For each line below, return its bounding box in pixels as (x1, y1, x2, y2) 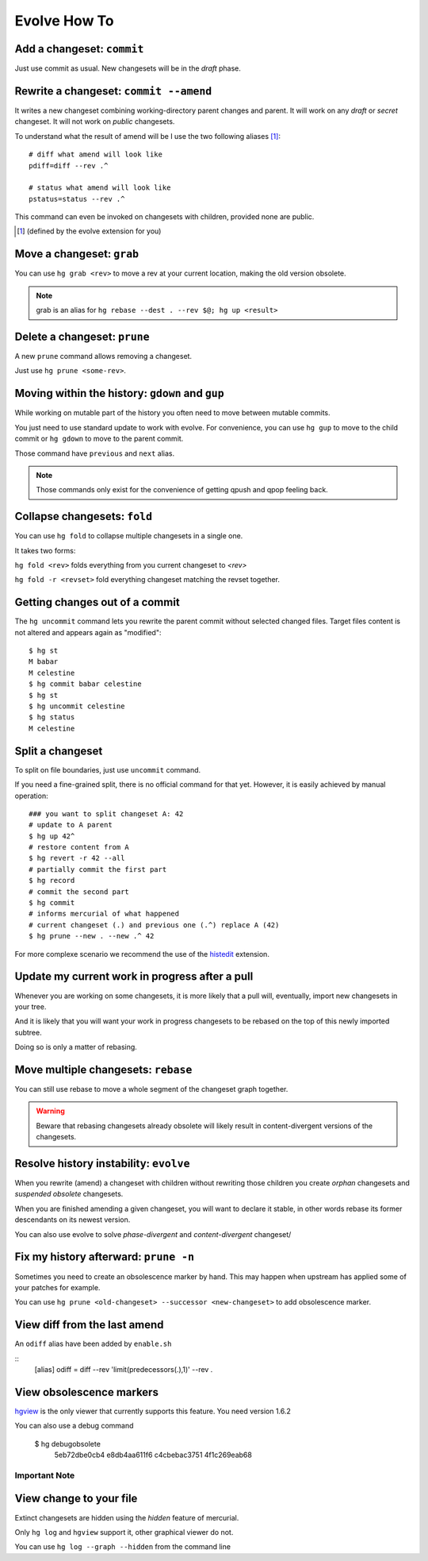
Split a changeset (14, 744, 103, 757)
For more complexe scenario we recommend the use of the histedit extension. (14, 949, 269, 958)
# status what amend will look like (29, 183, 171, 192)
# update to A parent (29, 820, 113, 830)
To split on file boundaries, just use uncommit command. (14, 765, 201, 774)
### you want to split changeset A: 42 (29, 809, 184, 818)
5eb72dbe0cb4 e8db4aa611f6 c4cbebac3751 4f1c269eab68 (54, 1450, 253, 1460)
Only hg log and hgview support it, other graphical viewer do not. (14, 1527, 234, 1536)
